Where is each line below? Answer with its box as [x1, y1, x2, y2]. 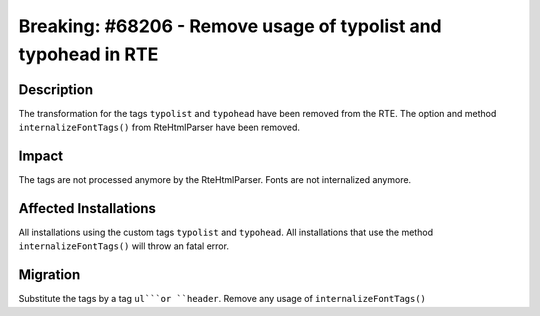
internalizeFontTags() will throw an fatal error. [18, 240, 230, 252]
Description [18, 81, 94, 98]
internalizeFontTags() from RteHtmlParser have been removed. [18, 121, 300, 134]
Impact [18, 148, 64, 165]
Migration [18, 266, 81, 284]
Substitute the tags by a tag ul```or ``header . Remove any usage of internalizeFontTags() [18, 293, 427, 305]
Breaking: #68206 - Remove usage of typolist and [18, 15, 442, 37]
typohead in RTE [18, 43, 159, 65]
